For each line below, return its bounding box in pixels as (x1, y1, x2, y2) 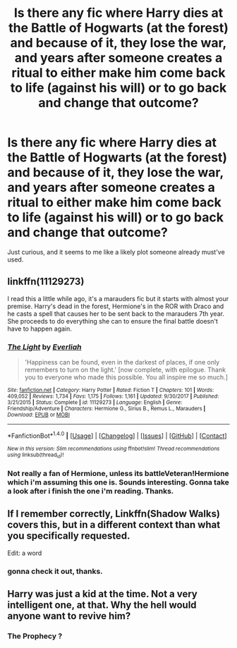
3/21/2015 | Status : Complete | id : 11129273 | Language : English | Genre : (7, 399, 183, 406)
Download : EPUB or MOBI (7, 411, 71, 419)
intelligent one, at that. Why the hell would (7, 599, 197, 611)
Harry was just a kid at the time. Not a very (7, 588, 197, 600)
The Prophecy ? (7, 631, 63, 641)
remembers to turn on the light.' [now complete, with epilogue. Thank (24, 365, 226, 374)
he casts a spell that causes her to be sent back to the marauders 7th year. (7, 309, 224, 318)
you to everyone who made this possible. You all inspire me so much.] (24, 373, 228, 381)
